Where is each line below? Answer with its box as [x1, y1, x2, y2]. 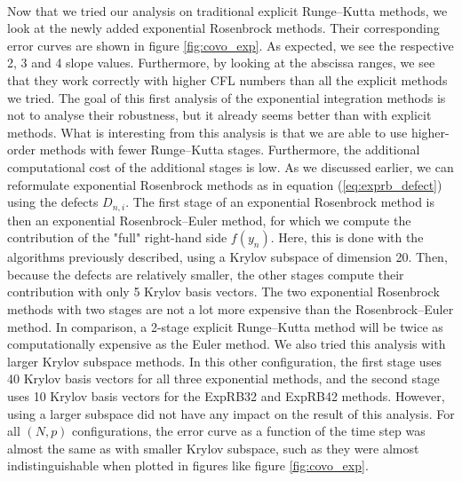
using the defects [7, 193, 99, 211]
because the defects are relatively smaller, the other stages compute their [7, 264, 404, 283]
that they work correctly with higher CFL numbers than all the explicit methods [7, 70, 448, 89]
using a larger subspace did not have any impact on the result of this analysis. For [7, 404, 455, 422]
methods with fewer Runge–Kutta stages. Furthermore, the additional [39, 140, 420, 159]
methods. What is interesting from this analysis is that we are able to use [7, 122, 408, 141]
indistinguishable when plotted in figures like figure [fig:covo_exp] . [7, 456, 369, 475]
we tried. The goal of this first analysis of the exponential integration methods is [7, 88, 446, 106]
